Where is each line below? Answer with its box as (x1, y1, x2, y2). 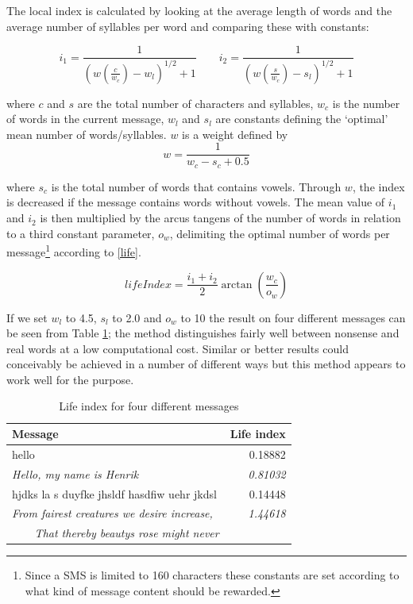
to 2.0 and (112, 309, 162, 325)
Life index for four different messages (59, 398, 239, 414)
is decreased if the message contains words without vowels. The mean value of (6, 194, 385, 210)
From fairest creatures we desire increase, (12, 505, 213, 521)
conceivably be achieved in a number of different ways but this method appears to (6, 356, 406, 372)
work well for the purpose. (6, 371, 134, 387)
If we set (6, 309, 48, 325)
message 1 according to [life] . (6, 241, 141, 260)
